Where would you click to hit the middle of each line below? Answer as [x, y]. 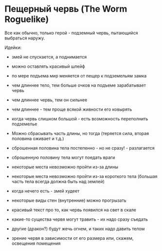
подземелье [24, 124]
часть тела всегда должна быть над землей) [58, 181]
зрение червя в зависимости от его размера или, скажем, [72, 238]
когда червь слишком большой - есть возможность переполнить [80, 118]
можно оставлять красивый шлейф [48, 66]
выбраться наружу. [25, 38]
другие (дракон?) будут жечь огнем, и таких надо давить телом [78, 229]
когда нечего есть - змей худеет [45, 191]
